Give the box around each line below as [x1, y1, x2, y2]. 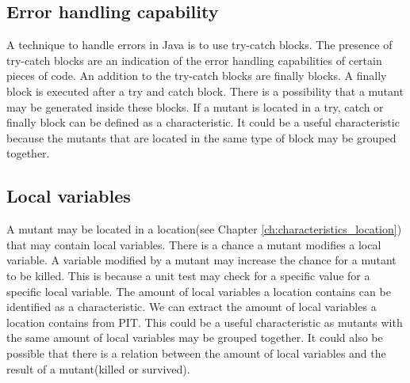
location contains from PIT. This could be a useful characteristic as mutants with [6, 313, 403, 330]
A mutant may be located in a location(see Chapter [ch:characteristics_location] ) [6, 221, 402, 237]
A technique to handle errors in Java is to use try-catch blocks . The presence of [6, 36, 393, 53]
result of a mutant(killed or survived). [6, 360, 190, 377]
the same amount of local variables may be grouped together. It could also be [6, 329, 383, 346]
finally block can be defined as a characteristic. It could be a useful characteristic [6, 114, 400, 131]
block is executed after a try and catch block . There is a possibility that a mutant [6, 82, 404, 99]
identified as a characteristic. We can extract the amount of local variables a [6, 298, 377, 315]
